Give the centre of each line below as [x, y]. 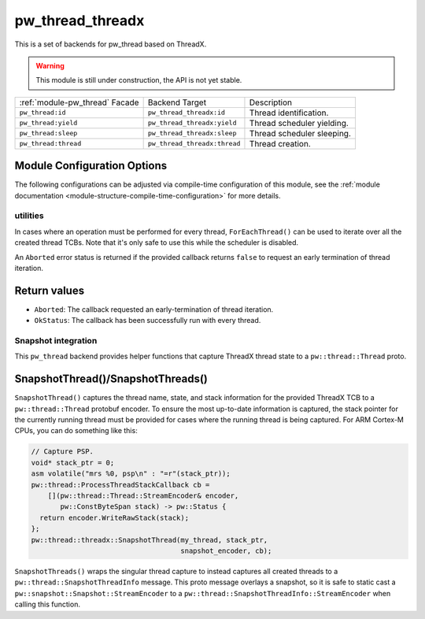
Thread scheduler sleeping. [300, 133]
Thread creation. [280, 143]
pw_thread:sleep [48, 133]
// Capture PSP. [63, 452]
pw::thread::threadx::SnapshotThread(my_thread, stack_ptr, [150, 540]
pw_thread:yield [48, 123]
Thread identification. [289, 113]
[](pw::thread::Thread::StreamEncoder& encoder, [143, 496]
